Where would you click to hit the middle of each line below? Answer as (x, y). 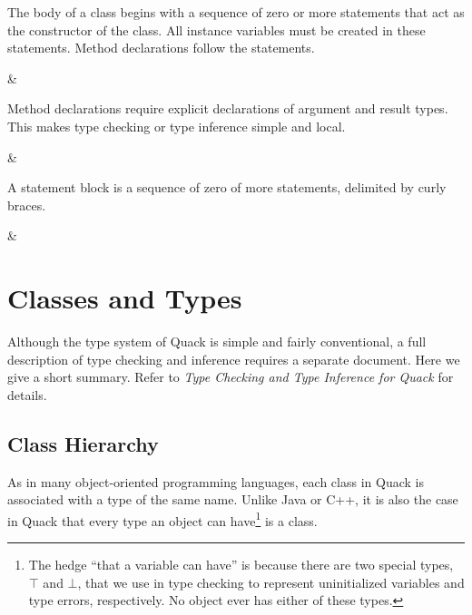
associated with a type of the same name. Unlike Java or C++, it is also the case (233, 499)
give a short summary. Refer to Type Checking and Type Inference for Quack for (231, 377)
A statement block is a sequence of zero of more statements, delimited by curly (227, 187)
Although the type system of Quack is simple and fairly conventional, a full (217, 342)
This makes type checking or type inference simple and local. (177, 126)
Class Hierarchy (83, 443)
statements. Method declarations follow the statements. (161, 48)
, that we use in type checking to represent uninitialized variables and (271, 582)
